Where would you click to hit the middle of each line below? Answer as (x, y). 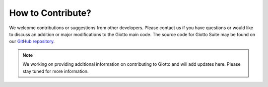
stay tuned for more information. (56, 71)
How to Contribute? (50, 13)
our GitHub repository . (32, 42)
